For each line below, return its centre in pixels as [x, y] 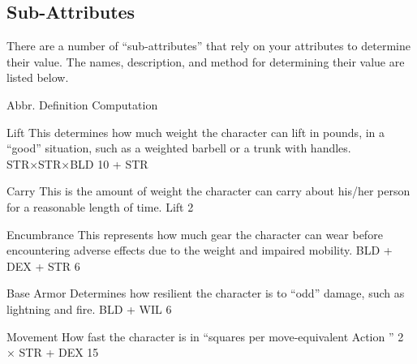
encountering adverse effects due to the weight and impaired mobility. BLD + [200, 250]
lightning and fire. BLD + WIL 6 [89, 308]
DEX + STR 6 [43, 266]
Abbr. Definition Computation [82, 104]
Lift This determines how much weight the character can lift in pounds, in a [196, 132]
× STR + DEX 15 [53, 352]
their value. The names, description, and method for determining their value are [206, 61]
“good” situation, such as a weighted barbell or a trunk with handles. [179, 148]
